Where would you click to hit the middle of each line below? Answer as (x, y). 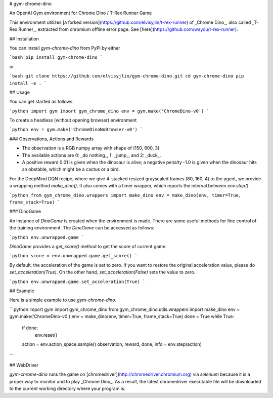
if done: (30, 328)
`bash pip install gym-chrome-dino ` (56, 57)
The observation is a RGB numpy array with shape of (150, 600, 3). (92, 148)
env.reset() (46, 335)
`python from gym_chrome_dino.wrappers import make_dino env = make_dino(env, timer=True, (125, 195)
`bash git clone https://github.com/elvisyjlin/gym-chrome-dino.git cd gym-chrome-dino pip (127, 76)
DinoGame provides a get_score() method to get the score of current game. (88, 246)
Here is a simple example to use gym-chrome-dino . (63, 300)
